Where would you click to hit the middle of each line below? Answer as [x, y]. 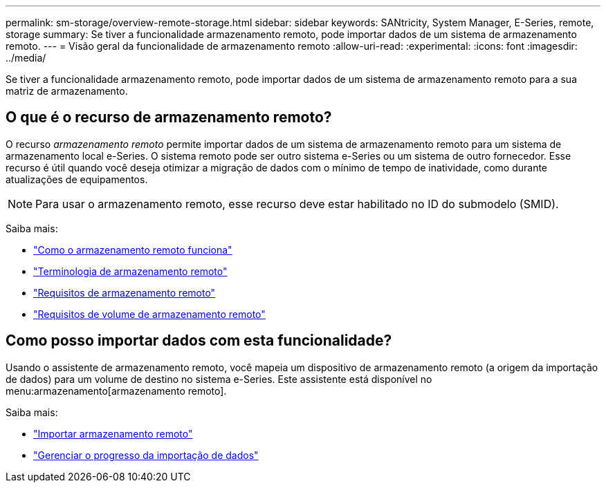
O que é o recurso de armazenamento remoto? [169, 118]
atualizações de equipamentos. [77, 179]
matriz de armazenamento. [67, 91]
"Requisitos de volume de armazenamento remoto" [149, 314]
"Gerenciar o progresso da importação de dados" [146, 455]
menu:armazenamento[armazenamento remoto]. [116, 391]
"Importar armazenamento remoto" [113, 433]
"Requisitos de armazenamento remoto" [125, 292]
